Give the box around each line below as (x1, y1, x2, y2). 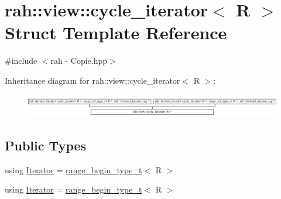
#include (5, 54, 37, 67)
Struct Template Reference (5, 20, 227, 44)
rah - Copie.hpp (50, 54, 108, 67)
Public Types (5, 136, 87, 154)
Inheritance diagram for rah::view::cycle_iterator (5, 74, 180, 86)
